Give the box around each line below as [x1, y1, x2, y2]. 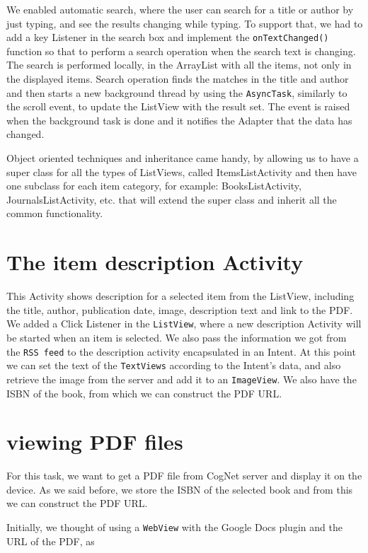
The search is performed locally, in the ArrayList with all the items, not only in [6, 57, 352, 72]
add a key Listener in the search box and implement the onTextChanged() [6, 30, 329, 45]
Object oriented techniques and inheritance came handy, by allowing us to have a [6, 151, 359, 165]
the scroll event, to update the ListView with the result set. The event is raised [6, 99, 350, 114]
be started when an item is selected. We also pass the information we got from [6, 330, 347, 344]
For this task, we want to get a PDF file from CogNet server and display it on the [6, 468, 362, 483]
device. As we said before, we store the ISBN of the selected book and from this [6, 482, 353, 496]
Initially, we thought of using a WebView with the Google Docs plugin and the [6, 520, 343, 535]
